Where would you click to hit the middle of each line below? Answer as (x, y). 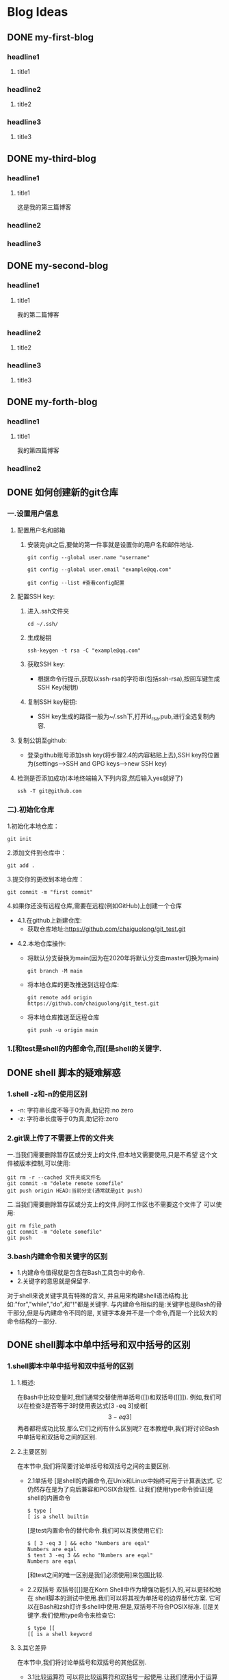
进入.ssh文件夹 (48, 611)
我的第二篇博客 (38, 314)
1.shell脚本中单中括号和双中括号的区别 (70, 1366)
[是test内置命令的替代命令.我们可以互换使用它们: (95, 1530)
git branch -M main (55, 971)
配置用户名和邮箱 (41, 530)
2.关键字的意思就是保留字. (54, 1281)
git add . (21, 865)
